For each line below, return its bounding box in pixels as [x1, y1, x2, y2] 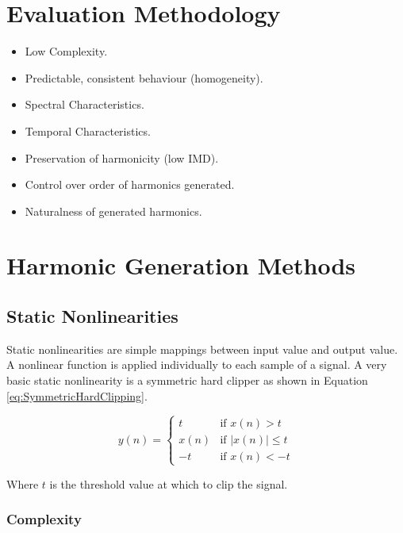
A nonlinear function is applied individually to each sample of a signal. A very [6, 356, 387, 373]
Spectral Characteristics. [25, 96, 144, 113]
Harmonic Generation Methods [6, 249, 356, 282]
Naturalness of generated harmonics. [25, 202, 202, 219]
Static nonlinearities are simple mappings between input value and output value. [6, 340, 398, 357]
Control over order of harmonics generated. [25, 176, 235, 193]
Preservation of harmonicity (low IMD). [25, 149, 219, 166]
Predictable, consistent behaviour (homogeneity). [25, 69, 263, 86]
